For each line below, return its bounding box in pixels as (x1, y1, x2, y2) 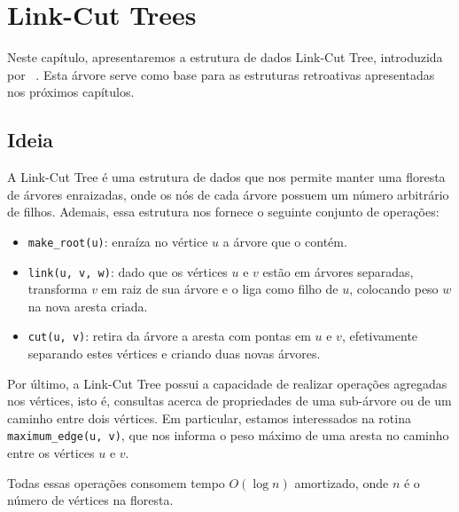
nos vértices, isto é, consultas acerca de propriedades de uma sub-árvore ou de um (7, 391, 452, 410)
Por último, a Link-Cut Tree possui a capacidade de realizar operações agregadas (7, 374, 447, 392)
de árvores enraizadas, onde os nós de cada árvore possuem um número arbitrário (7, 185, 449, 203)
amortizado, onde (294, 473, 389, 492)
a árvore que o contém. (222, 232, 347, 250)
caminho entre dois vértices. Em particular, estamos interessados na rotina (7, 408, 411, 427)
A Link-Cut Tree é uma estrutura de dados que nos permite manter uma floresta (7, 168, 446, 186)
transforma (27, 280, 88, 298)
